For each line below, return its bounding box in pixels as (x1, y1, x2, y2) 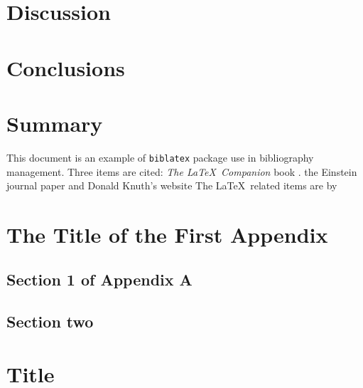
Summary (6, 108, 103, 137)
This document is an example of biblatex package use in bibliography (6, 150, 314, 164)
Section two (6, 310, 94, 332)
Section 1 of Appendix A (6, 268, 193, 290)
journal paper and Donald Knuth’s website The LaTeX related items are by (6, 178, 337, 193)
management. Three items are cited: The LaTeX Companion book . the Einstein (6, 164, 357, 179)
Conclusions (6, 53, 125, 82)
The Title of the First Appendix (6, 219, 328, 248)
